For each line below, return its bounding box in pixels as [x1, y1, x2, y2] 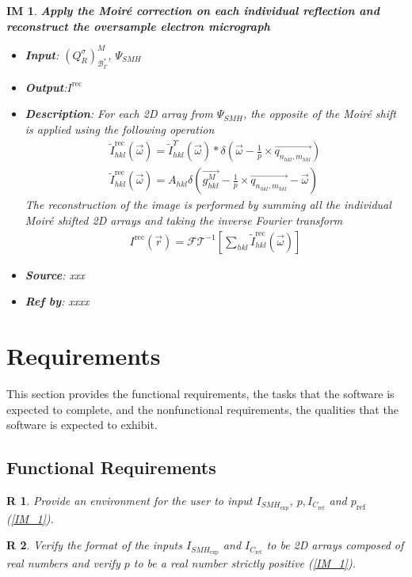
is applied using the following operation [25, 121, 215, 138]
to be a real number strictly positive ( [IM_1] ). [133, 555, 356, 571]
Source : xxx [25, 266, 85, 283]
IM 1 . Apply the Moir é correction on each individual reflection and [6, 2, 380, 18]
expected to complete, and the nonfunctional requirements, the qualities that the [6, 400, 399, 417]
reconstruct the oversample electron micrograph [6, 17, 270, 34]
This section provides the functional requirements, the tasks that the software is [6, 385, 395, 401]
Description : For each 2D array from [25, 105, 213, 122]
